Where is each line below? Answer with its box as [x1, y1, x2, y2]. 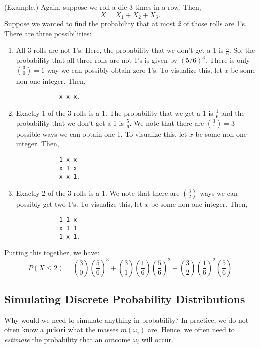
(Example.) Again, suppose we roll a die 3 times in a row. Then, [4, 2, 201, 12]
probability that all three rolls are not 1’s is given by [16, 55, 178, 65]
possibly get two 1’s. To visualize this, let [16, 198, 143, 209]
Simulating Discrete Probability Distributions [4, 291, 245, 306]
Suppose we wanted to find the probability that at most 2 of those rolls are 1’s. [4, 18, 247, 29]
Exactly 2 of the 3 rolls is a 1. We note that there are [16, 187, 180, 198]
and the [221, 107, 245, 118]
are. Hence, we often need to [147, 324, 235, 335]
